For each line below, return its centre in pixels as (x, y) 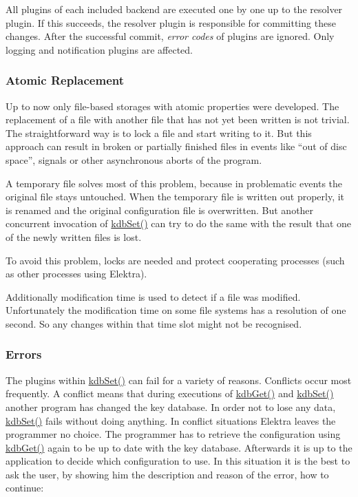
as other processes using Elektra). (76, 274)
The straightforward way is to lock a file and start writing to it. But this (159, 133)
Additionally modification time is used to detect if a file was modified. (153, 296)
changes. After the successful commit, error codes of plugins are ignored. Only (170, 36)
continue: (25, 488)
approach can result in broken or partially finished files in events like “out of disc (176, 146)
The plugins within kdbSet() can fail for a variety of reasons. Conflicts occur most (179, 380)
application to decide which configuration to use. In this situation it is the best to (178, 461)
